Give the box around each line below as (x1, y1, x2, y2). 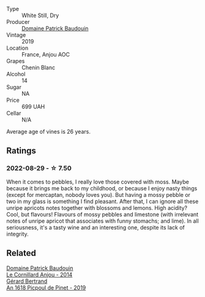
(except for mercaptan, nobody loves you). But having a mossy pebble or (6, 191, 191, 198)
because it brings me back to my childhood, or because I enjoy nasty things (6, 184, 198, 192)
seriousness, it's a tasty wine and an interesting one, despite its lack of (6, 223, 185, 231)
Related (6, 248, 37, 258)
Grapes (6, 58, 25, 64)
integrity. (6, 230, 29, 237)
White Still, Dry (21, 12, 59, 19)
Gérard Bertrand (6, 277, 48, 285)
